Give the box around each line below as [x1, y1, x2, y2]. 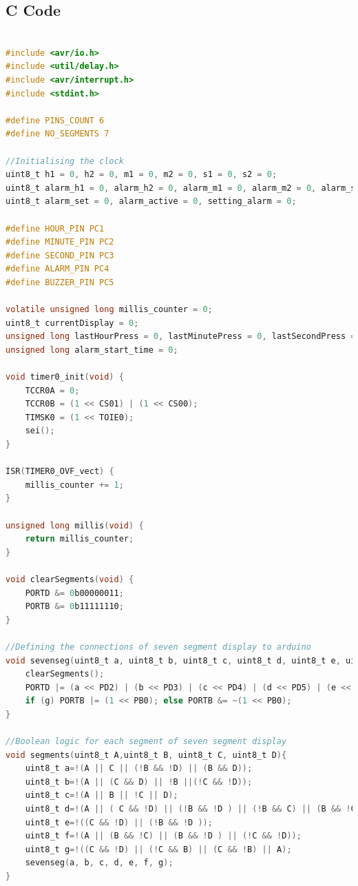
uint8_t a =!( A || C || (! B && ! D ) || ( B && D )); [25, 763, 253, 774]
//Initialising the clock [6, 156, 124, 166]
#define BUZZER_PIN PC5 [6, 277, 114, 287]
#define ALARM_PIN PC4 [6, 264, 109, 274]
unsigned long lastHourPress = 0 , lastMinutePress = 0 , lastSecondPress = [6, 331, 356, 342]
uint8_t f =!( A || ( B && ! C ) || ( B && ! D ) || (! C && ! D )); [25, 831, 302, 841]
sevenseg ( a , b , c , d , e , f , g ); [25, 858, 173, 868]
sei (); [25, 426, 55, 436]
